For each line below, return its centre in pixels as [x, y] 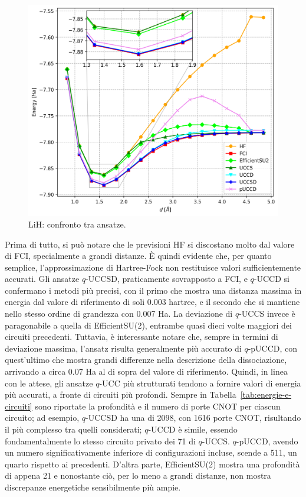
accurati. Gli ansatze [42, 279]
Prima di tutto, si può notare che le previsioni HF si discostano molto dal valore [150, 244]
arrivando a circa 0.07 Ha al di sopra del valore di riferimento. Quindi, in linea [146, 371]
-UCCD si [272, 279]
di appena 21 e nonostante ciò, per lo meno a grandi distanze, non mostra [138, 475]
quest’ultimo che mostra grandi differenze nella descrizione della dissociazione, [146, 360]
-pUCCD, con [273, 348]
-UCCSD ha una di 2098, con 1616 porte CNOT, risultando [193, 418]
